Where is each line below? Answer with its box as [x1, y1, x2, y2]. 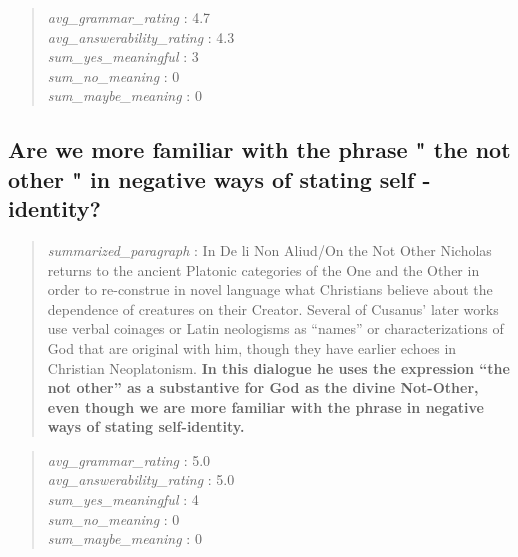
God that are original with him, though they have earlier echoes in [47, 337, 457, 358]
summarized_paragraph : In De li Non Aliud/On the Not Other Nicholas [47, 239, 492, 260]
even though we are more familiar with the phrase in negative [47, 396, 484, 417]
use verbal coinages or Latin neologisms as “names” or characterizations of [47, 318, 504, 339]
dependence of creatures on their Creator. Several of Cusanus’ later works [47, 298, 499, 319]
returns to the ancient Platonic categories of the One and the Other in [47, 259, 480, 280]
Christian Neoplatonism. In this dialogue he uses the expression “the [47, 357, 510, 378]
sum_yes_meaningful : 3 [47, 46, 199, 67]
